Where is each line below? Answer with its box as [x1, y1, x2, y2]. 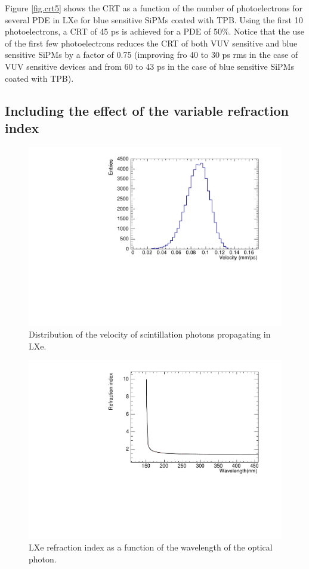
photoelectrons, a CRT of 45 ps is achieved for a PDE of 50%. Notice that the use [5, 25, 305, 38]
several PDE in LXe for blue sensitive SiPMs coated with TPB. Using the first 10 [5, 13, 303, 26]
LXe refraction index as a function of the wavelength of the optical [29, 541, 273, 553]
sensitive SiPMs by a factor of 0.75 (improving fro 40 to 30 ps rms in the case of [5, 48, 298, 61]
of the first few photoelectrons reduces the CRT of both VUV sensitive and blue [5, 36, 298, 49]
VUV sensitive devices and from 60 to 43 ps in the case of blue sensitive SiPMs [5, 60, 294, 72]
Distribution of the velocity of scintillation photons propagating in [29, 328, 271, 340]
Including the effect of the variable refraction [5, 101, 289, 119]
